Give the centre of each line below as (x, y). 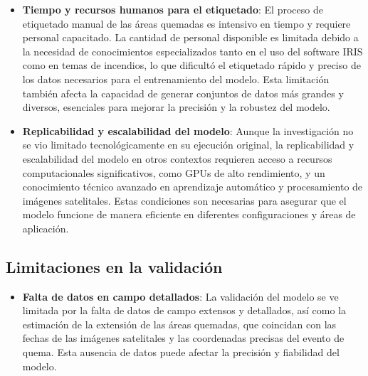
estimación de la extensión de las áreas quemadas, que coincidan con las (179, 324)
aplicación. (46, 228)
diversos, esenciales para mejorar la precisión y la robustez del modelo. (176, 107)
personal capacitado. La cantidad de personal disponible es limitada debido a (190, 37)
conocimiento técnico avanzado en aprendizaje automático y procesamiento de (193, 187)
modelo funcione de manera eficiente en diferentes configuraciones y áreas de (189, 214)
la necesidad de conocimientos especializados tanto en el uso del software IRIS (193, 51)
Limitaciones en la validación (114, 266)
